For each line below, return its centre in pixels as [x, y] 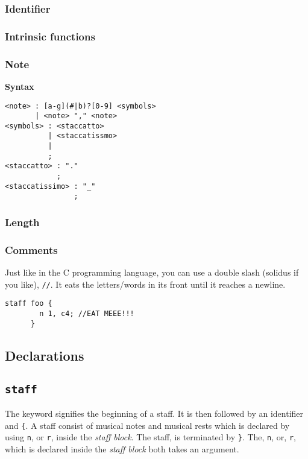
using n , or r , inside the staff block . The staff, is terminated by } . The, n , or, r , [150, 437]
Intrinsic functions [50, 36]
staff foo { [29, 304]
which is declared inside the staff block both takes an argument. [122, 448]
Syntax [20, 86]
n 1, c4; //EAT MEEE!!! [87, 314]
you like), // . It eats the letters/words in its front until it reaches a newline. [145, 284]
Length [22, 222]
